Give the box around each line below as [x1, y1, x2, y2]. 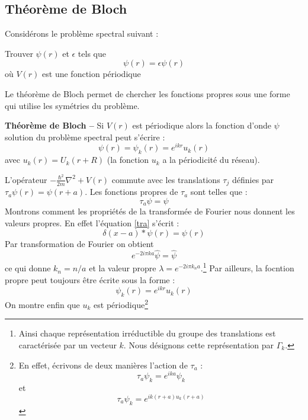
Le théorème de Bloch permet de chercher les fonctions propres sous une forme [5, 87, 290, 100]
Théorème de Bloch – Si [5, 119, 104, 132]
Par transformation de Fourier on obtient [5, 237, 154, 249]
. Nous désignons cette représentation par [123, 338, 274, 351]
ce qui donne [5, 262, 51, 274]
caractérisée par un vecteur [18, 338, 117, 351]
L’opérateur [5, 173, 47, 185]
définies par [232, 173, 274, 185]
